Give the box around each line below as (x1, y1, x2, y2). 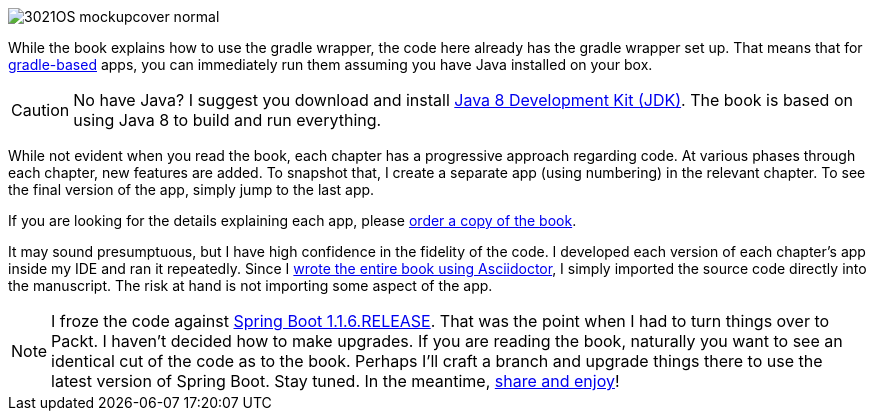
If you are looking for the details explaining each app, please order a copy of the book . (8, 212, 577, 229)
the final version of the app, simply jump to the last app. (8, 181, 375, 198)
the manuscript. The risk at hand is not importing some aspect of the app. (8, 277, 493, 294)
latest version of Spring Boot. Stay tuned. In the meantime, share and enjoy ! (51, 371, 620, 391)
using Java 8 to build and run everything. (73, 110, 382, 130)
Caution (11, 100, 70, 120)
